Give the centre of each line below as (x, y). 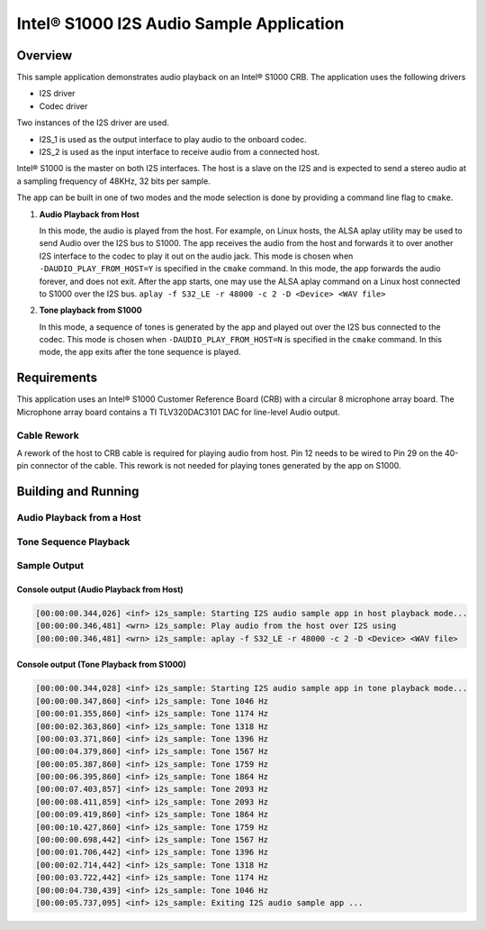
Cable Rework (48, 435)
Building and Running (78, 492)
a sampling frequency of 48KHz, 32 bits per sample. (113, 181)
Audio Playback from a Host (79, 518)
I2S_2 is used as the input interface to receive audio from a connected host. (180, 152)
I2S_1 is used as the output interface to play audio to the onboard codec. (173, 139)
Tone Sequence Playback (73, 542)
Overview (45, 55)
